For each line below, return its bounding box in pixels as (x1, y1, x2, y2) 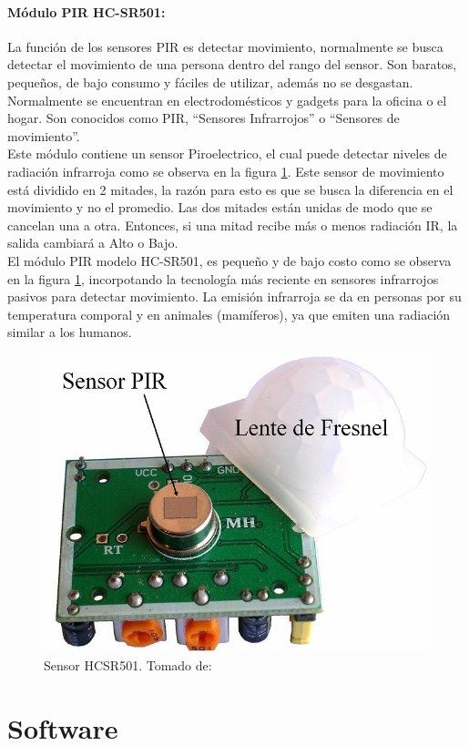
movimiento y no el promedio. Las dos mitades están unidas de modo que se (7, 198, 433, 217)
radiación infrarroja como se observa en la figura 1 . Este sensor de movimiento (7, 161, 444, 180)
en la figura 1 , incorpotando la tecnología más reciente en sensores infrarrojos (7, 269, 439, 288)
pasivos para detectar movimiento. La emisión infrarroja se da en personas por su (7, 287, 462, 306)
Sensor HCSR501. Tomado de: (44, 656, 212, 675)
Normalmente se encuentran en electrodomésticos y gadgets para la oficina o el (7, 90, 447, 109)
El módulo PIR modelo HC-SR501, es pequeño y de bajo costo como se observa (7, 250, 452, 270)
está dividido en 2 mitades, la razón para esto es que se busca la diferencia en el (7, 179, 454, 199)
